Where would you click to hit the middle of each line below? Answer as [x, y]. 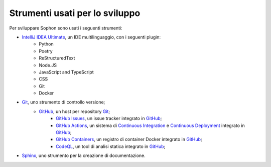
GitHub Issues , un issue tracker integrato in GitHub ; [109, 118]
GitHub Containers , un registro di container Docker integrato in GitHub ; [129, 139]
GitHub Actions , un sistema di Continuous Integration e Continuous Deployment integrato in [151, 125]
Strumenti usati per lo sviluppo [75, 13]
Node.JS [48, 65]
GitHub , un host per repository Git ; [75, 111]
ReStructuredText [57, 58]
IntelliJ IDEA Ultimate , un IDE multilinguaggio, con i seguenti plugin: [91, 37]
